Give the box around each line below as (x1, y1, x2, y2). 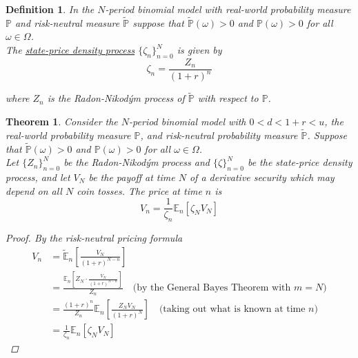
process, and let (6, 170, 70, 185)
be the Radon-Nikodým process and (63, 155, 210, 169)
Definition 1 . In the (6, 2, 95, 16)
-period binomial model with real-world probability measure (105, 2, 351, 16)
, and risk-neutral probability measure (140, 127, 298, 142)
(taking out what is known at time (159, 304, 306, 315)
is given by (177, 43, 222, 56)
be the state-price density (247, 155, 352, 169)
